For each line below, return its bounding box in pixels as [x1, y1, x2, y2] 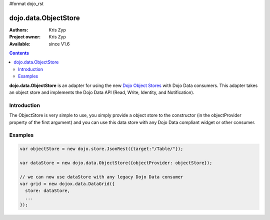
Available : [9, 40, 31, 47]
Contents [9, 50, 29, 56]
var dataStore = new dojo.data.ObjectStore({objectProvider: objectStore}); [19, 160, 212, 165]
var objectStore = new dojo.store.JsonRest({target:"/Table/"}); [19, 146, 183, 152]
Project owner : [9, 34, 41, 40]
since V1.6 [48, 40, 70, 47]
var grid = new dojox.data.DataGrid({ [19, 181, 115, 187]
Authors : [9, 26, 28, 32]
